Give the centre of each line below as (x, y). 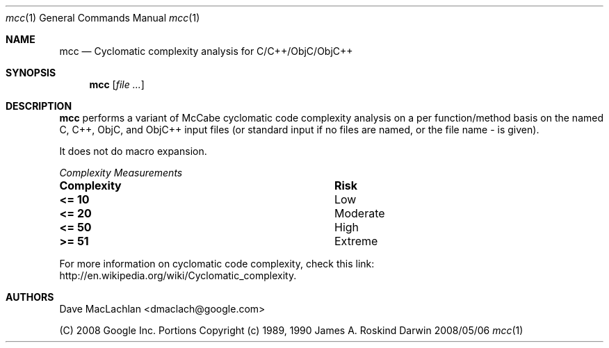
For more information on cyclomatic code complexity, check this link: (217, 264)
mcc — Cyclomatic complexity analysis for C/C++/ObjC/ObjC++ (206, 51)
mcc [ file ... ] (117, 84)
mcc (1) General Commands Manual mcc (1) (103, 18)
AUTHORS (30, 297)
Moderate (359, 213)
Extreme (356, 241)
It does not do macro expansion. (133, 151)
